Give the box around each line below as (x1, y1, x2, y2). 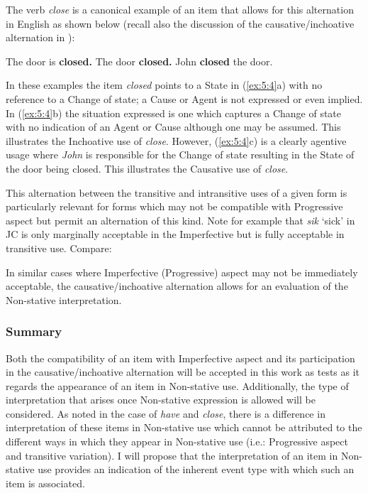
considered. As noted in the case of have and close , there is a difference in (6, 406, 325, 421)
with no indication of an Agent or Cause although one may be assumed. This (6, 119, 341, 134)
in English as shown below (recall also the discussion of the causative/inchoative (6, 16, 355, 31)
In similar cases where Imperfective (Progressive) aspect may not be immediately (6, 264, 358, 279)
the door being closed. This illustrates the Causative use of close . (6, 161, 289, 175)
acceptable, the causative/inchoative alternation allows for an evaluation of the (6, 278, 348, 293)
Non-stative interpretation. (6, 292, 122, 307)
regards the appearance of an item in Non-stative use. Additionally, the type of (6, 378, 349, 393)
